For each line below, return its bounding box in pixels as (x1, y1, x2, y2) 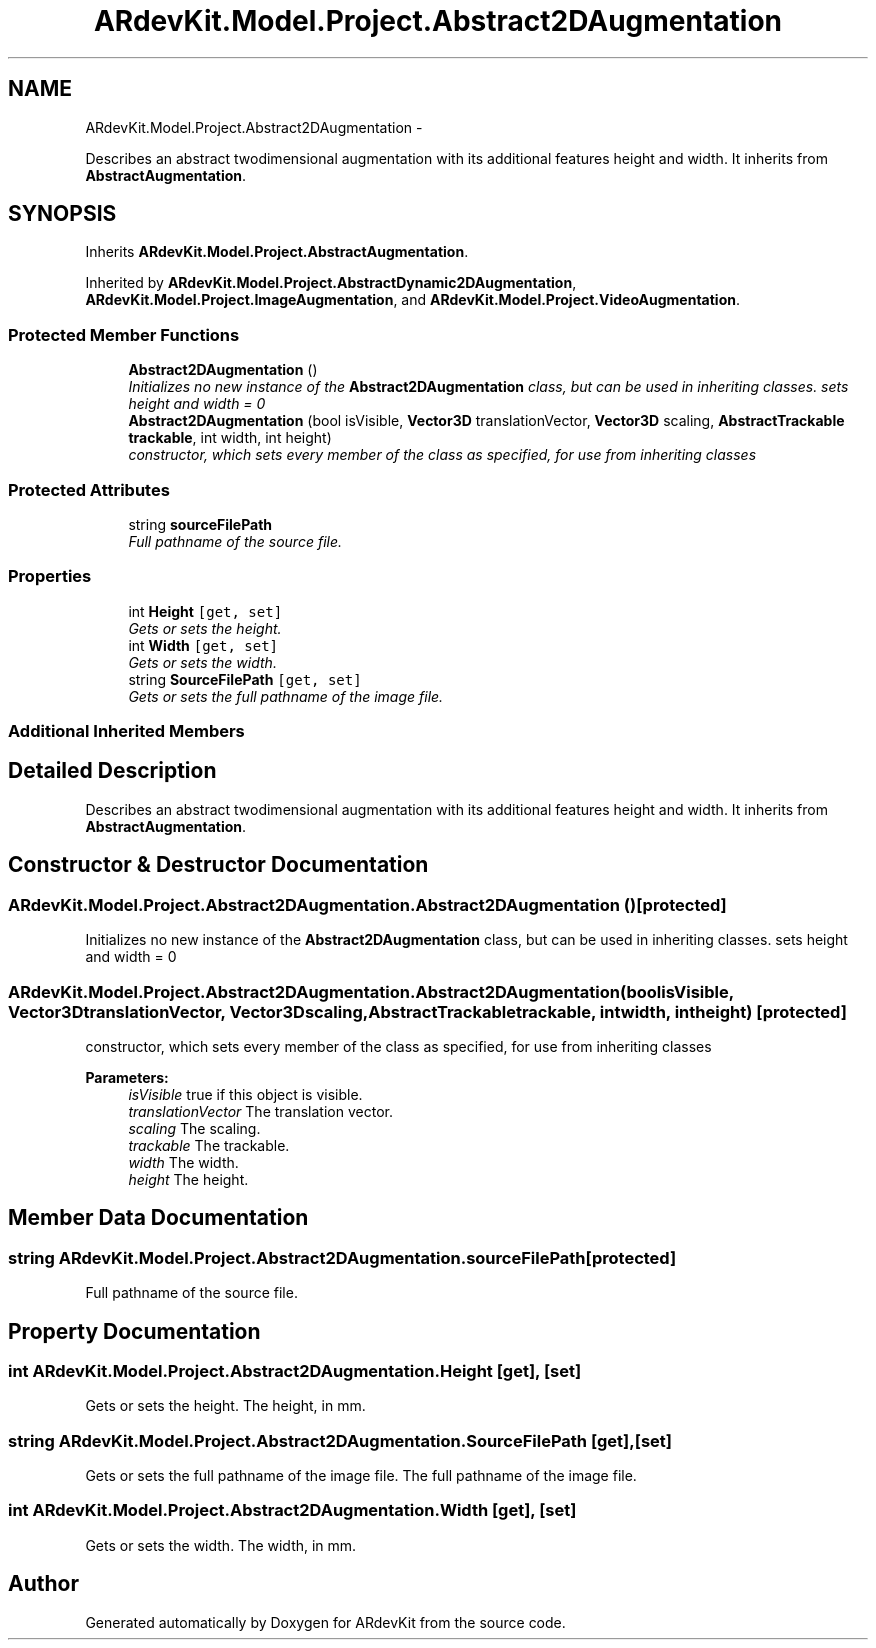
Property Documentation (8, 1318, 261, 1344)
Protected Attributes (8, 479, 170, 500)
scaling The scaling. (128, 1119, 261, 1137)
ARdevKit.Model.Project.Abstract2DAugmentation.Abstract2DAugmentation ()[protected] (8, 894, 727, 915)
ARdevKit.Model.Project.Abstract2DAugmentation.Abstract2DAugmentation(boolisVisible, (8, 981, 734, 1002)
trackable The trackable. (128, 1136, 290, 1154)
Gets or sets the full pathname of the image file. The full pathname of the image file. (85, 1467, 637, 1485)
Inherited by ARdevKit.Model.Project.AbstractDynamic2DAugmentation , (85, 274, 577, 292)
